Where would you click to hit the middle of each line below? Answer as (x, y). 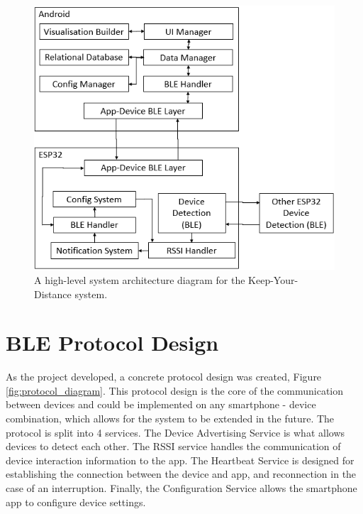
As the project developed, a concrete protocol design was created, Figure (164, 377)
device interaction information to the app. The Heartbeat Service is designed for (180, 460)
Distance (53, 294)
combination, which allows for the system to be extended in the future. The (170, 419)
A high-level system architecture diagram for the (140, 279)
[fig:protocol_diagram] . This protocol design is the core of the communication (175, 390)
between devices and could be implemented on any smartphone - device (161, 404)
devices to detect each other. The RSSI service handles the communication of (173, 446)
